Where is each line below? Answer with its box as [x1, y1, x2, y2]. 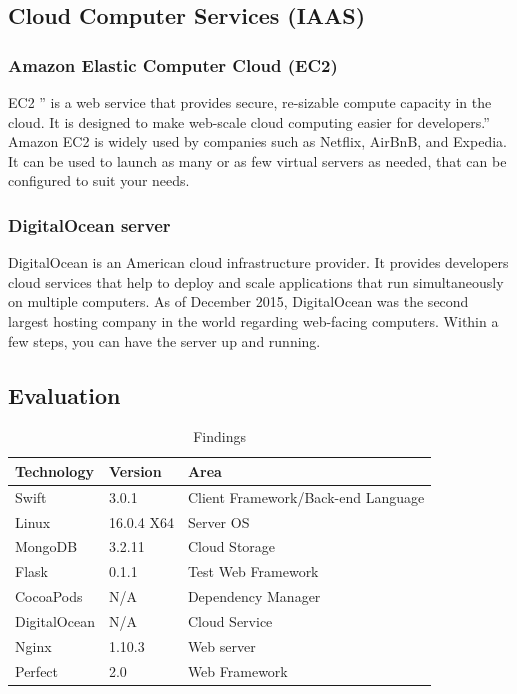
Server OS [187, 511, 250, 532]
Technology [15, 460, 94, 481]
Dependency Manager [187, 586, 321, 607]
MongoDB [15, 536, 78, 557]
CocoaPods [15, 586, 83, 607]
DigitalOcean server [8, 212, 171, 237]
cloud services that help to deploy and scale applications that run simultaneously [8, 271, 504, 292]
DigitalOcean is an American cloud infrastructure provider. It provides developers [8, 252, 509, 273]
